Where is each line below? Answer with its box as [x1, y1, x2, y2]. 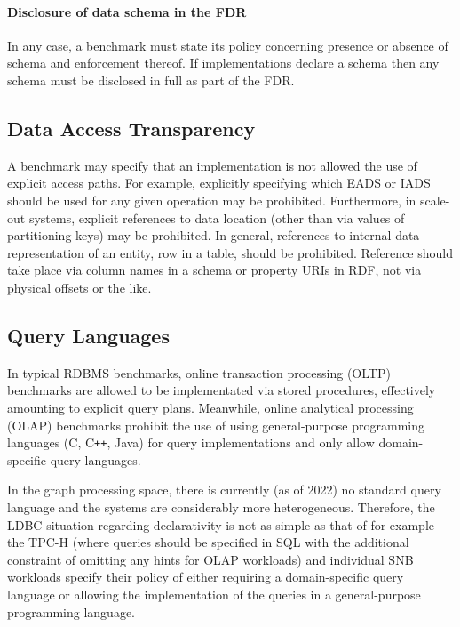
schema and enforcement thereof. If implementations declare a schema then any [7, 53, 440, 72]
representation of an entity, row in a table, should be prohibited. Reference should [7, 243, 453, 261]
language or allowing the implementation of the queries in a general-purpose [7, 584, 421, 603]
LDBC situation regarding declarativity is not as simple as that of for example [7, 515, 435, 534]
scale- [419, 190, 450, 209]
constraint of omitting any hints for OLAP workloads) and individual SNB [7, 550, 414, 568]
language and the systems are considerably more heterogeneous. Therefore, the [7, 497, 435, 516]
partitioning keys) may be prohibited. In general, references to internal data [7, 226, 420, 245]
